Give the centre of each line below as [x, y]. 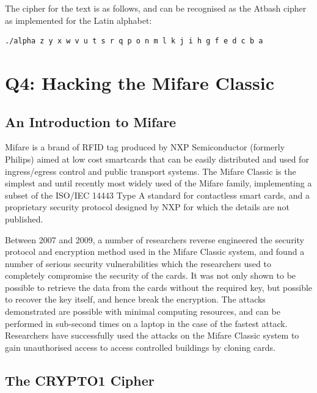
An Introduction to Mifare [91, 121]
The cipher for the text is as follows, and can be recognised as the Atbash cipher [156, 8]
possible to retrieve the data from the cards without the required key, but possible [159, 287]
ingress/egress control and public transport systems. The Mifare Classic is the [151, 171]
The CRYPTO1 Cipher [80, 380]
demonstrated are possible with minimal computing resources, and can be [143, 311]
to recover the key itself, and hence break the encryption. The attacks [135, 299]
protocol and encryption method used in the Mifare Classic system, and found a [155, 252]
